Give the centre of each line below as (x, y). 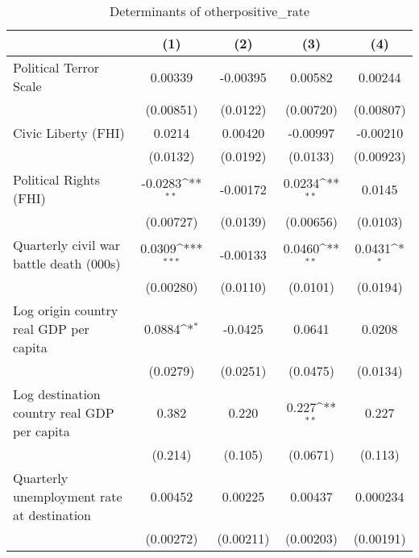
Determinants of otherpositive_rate (209, 11)
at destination (52, 515)
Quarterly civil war (67, 245)
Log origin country (66, 310)
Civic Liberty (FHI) (69, 133)
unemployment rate (68, 496)
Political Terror (56, 67)
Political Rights (57, 179)
